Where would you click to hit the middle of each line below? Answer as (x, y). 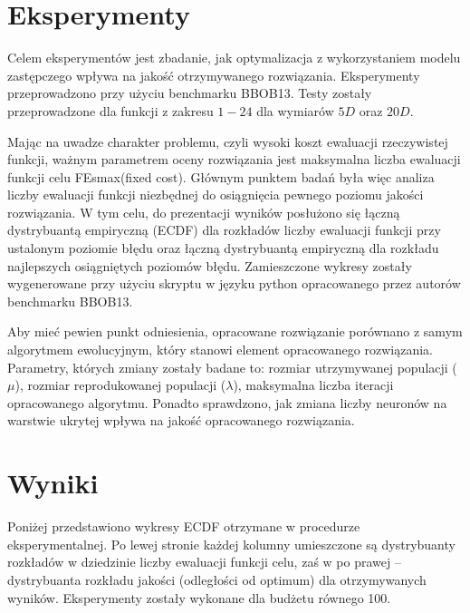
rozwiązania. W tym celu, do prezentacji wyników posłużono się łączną (204, 212)
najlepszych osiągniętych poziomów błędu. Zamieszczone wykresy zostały (210, 265)
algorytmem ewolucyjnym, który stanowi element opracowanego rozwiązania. (220, 350)
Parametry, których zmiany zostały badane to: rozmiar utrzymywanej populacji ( (232, 367)
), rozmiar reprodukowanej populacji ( (120, 385)
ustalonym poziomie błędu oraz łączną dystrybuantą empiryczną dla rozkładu (223, 248)
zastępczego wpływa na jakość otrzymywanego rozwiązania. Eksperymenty (214, 75)
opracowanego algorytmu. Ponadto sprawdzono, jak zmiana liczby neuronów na (227, 402)
